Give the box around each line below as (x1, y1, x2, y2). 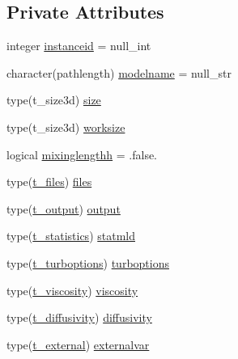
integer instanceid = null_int (6, 37, 151, 54)
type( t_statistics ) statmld (6, 227, 135, 244)
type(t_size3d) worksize (6, 118, 125, 135)
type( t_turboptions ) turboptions (6, 254, 169, 271)
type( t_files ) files (6, 173, 92, 190)
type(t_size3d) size (6, 91, 101, 108)
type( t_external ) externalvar (6, 336, 150, 353)
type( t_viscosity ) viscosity (6, 281, 138, 298)
